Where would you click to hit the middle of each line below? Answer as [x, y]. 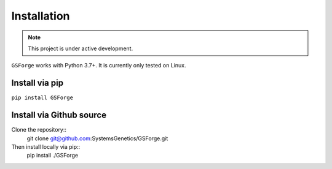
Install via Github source [59, 115]
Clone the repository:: [39, 130]
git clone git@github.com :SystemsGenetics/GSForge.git [97, 138]
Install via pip [38, 83]
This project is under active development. [81, 48]
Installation [41, 16]
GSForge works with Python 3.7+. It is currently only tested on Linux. [99, 66]
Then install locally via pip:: [46, 146]
